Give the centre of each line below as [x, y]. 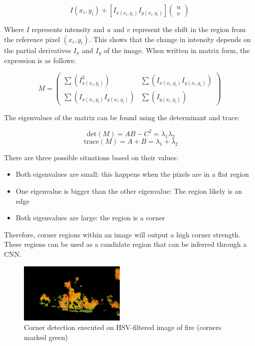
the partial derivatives [38, 50]
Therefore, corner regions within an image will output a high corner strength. [122, 234]
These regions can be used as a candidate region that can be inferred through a [126, 244]
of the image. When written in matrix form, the [177, 50]
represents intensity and [68, 29]
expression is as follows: [40, 60]
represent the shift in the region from [189, 29]
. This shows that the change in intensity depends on [170, 39]
